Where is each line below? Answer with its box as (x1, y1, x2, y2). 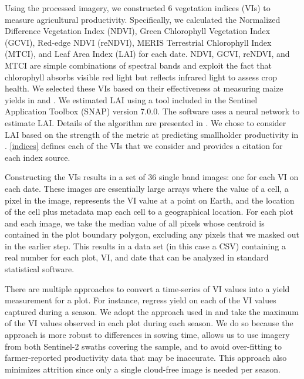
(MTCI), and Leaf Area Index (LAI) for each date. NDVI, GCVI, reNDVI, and (5, 48, 290, 60)
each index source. (5, 151, 70, 163)
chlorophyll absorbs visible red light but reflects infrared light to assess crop (5, 70, 278, 83)
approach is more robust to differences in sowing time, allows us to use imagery (5, 329, 290, 341)
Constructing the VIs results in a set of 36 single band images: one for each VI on (5, 171, 299, 183)
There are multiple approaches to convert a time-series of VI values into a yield (5, 282, 290, 295)
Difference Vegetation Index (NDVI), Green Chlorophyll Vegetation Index (5, 25, 271, 37)
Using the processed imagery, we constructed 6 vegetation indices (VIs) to (5, 2, 271, 13)
